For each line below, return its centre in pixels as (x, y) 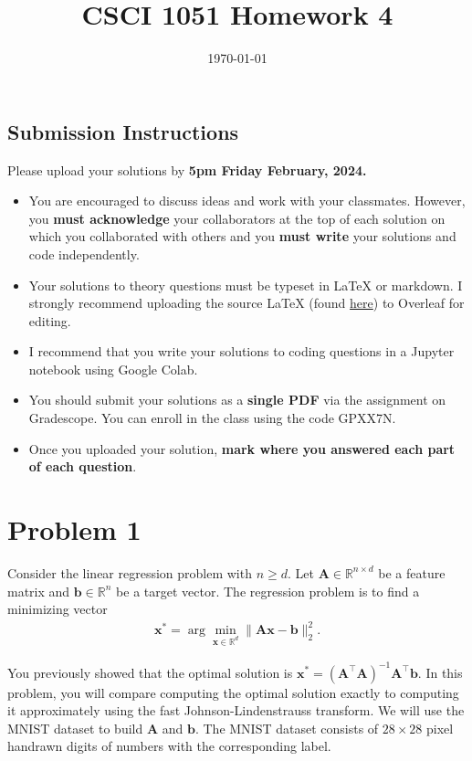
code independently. (84, 254)
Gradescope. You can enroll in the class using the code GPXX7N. (212, 418)
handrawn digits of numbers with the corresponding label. (169, 746)
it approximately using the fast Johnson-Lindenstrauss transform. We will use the (236, 710)
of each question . (83, 466)
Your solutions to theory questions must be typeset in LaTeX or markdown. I (246, 285)
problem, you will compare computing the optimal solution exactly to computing (233, 692)
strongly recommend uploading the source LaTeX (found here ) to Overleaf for (246, 303)
